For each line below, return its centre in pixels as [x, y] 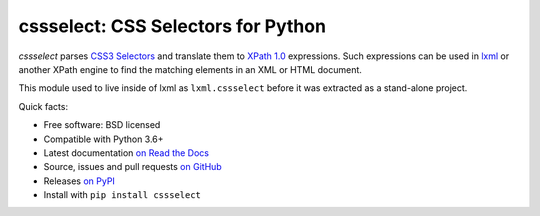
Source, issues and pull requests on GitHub [132, 167]
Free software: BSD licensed [102, 125]
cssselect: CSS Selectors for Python [172, 26]
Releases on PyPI [79, 181]
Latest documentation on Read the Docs [126, 152]
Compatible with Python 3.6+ [103, 139]
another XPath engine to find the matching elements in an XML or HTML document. [190, 69]
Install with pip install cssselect [122, 195]
